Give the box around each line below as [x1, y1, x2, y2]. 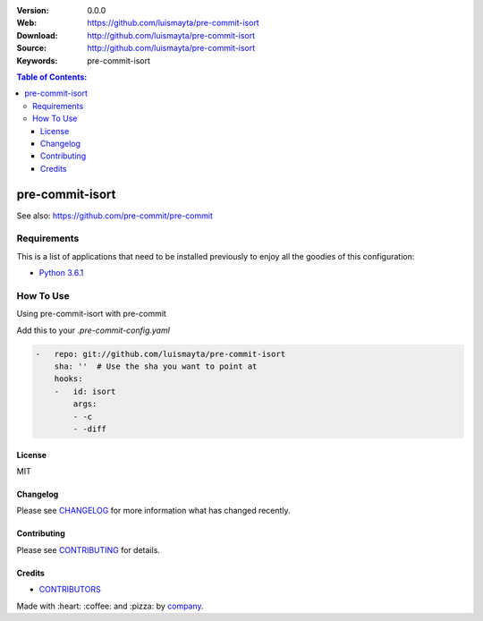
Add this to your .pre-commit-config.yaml [16, 325, 170, 336]
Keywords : [16, 55, 58, 66]
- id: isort [54, 386, 116, 396]
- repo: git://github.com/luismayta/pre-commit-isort [35, 349, 286, 359]
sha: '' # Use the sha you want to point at [54, 362, 258, 371]
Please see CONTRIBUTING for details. [16, 544, 161, 555]
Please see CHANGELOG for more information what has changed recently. [16, 506, 291, 516]
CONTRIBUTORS [38, 584, 102, 595]
